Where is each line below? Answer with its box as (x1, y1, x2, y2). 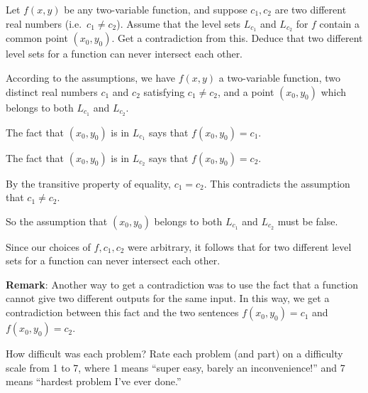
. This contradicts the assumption (203, 176, 350, 190)
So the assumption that (6, 213, 108, 228)
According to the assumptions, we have (6, 70, 176, 85)
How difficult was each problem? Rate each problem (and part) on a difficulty (6, 346, 343, 361)
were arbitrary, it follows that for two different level (128, 239, 352, 254)
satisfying (143, 84, 185, 99)
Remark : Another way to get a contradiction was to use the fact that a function (6, 276, 359, 291)
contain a (319, 16, 360, 31)
